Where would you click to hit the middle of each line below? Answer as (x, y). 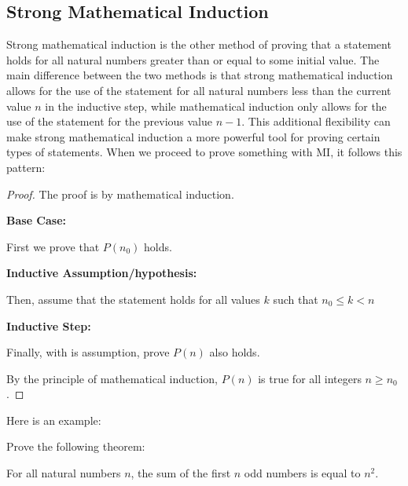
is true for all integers (310, 378)
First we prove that (53, 246)
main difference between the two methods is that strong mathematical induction (200, 75)
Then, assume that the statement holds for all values (133, 299)
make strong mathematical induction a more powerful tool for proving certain (193, 136)
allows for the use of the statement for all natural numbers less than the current (199, 90)
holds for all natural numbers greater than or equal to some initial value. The (193, 59)
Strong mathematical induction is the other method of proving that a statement (199, 44)
